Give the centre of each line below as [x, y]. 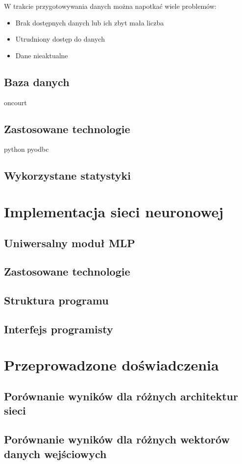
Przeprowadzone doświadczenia [111, 365]
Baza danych [37, 81]
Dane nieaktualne [42, 55]
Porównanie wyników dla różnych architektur [121, 396]
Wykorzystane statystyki [68, 175]
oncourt [15, 102]
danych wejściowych [55, 453]
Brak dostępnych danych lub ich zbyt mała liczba [90, 22]
